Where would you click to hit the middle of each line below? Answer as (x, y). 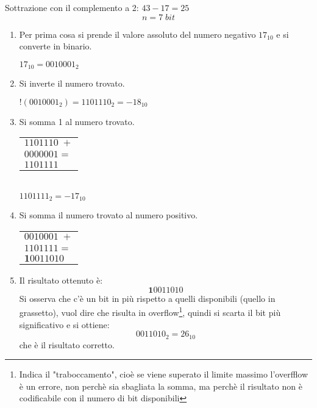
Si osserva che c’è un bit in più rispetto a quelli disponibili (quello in (147, 298)
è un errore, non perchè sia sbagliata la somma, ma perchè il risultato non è (161, 386)
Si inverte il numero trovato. (72, 83)
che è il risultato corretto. (67, 344)
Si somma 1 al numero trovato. (77, 121)
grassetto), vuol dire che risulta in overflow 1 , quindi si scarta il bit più (150, 311)
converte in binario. (55, 46)
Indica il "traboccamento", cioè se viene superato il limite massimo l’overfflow (164, 374)
